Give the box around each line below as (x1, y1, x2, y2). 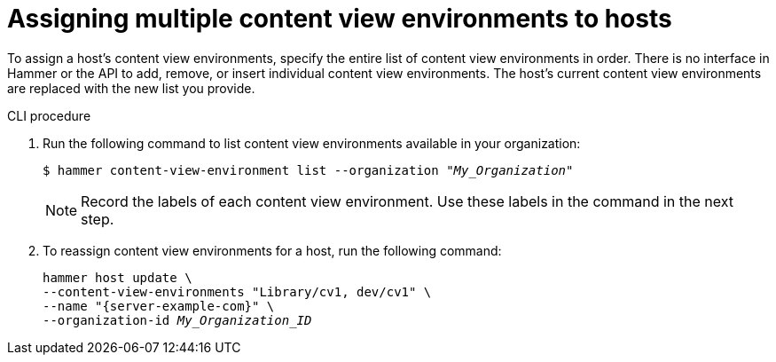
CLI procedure (7, 107, 91, 123)
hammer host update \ (43, 270, 192, 285)
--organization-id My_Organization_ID (43, 312, 312, 327)
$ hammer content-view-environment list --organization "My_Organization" (43, 162, 574, 177)
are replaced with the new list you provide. (7, 80, 255, 96)
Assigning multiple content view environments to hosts (7, 4, 672, 34)
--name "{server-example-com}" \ (43, 298, 275, 313)
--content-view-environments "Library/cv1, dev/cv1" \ (43, 284, 432, 299)
